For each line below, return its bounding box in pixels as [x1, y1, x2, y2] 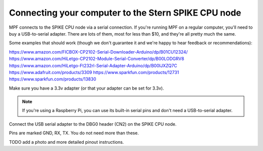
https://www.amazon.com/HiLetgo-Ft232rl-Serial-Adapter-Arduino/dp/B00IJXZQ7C [9, 62, 177, 68]
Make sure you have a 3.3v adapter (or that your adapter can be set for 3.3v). [9, 85, 164, 91]
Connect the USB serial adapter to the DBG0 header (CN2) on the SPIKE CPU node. [9, 121, 177, 127]
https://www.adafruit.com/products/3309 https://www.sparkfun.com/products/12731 [9, 69, 179, 75]
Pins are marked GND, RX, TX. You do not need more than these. [9, 130, 139, 136]
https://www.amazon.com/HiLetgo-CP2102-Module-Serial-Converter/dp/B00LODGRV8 [9, 56, 185, 62]
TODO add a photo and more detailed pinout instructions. [9, 139, 124, 145]
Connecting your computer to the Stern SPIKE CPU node [9, 7, 242, 18]
